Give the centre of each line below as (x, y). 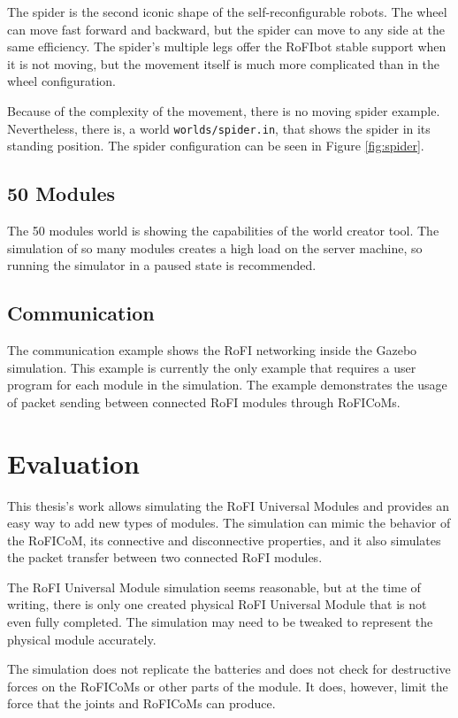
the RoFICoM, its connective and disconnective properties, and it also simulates (224, 540)
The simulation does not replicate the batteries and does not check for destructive (229, 669)
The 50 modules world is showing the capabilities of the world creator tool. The (223, 231)
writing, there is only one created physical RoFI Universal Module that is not (217, 604)
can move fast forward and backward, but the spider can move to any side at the (226, 29)
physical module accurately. (82, 639)
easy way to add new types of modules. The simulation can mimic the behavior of (229, 523)
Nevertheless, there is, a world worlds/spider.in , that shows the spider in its (219, 128)
